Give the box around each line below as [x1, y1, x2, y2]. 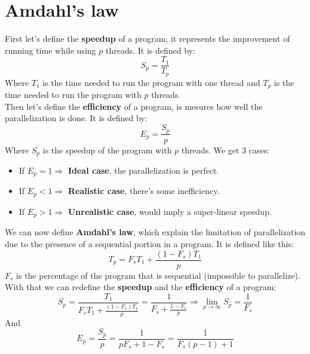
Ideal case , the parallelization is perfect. [67, 164, 219, 176]
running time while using [5, 44, 96, 56]
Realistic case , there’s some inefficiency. [67, 184, 220, 197]
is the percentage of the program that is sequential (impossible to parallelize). [16, 269, 300, 281]
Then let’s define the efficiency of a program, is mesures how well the [5, 100, 263, 112]
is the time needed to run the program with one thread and [42, 76, 260, 88]
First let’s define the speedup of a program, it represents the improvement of [5, 32, 290, 45]
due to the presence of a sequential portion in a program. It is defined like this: [5, 237, 294, 250]
